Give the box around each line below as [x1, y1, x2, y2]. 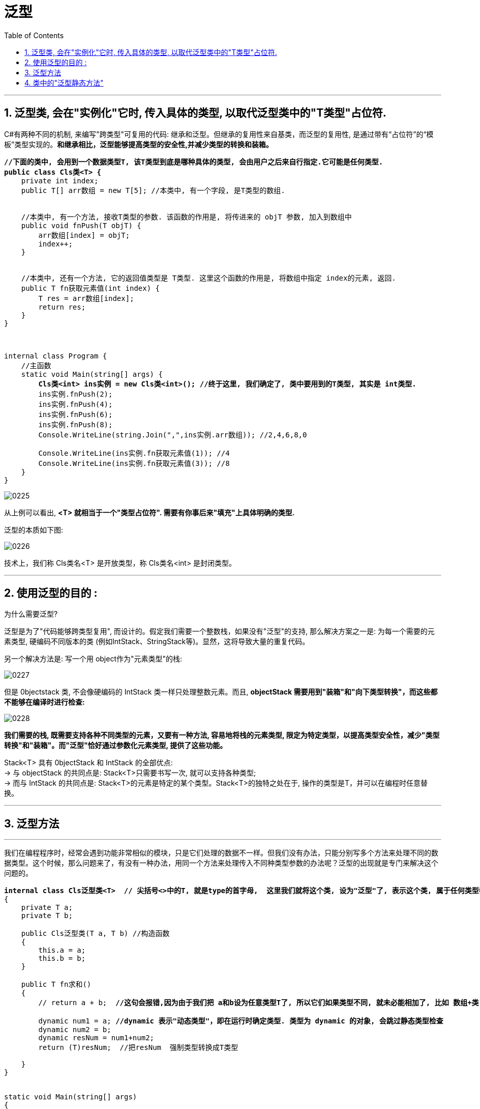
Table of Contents [4, 31, 64, 40]
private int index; [21, 176, 99, 185]
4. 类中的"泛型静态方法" [24, 78, 104, 87]
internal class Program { [4, 351, 107, 360]
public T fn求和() [21, 980, 92, 989]
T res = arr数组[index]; [38, 294, 134, 302]
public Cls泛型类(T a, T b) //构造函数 [21, 929, 170, 938]
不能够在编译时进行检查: [4, 698, 85, 707]
